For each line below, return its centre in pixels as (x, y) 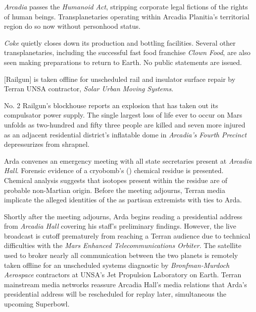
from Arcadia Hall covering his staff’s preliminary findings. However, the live (120, 226)
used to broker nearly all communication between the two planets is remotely (121, 255)
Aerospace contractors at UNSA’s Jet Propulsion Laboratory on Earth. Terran (123, 275)
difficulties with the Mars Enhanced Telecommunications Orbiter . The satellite (123, 245)
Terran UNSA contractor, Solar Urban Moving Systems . (89, 89)
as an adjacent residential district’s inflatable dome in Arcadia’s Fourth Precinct (125, 134)
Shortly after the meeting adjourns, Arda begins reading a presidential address (123, 216)
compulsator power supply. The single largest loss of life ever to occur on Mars (123, 115)
